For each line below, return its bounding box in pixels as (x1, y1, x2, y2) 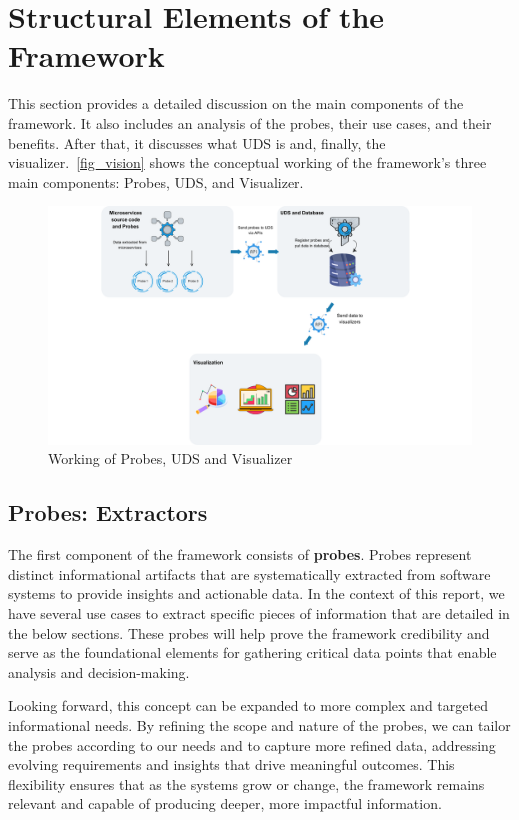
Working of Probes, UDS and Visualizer (48, 448, 293, 469)
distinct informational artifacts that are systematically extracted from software (8, 563, 491, 584)
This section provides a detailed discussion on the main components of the (8, 93, 464, 114)
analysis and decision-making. (8, 661, 190, 682)
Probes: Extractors (8, 497, 208, 528)
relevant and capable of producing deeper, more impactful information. (8, 793, 442, 814)
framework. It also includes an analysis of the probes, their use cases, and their (8, 112, 492, 133)
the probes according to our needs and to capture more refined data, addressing (8, 734, 496, 755)
